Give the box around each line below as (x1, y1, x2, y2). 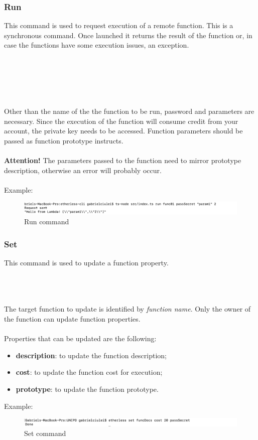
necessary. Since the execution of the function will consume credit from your (4, 115, 238, 126)
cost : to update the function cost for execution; (16, 367, 163, 377)
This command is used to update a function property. (4, 257, 169, 267)
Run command (24, 216, 69, 227)
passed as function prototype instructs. (4, 135, 123, 145)
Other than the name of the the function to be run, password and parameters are (4, 105, 254, 116)
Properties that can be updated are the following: (4, 333, 157, 344)
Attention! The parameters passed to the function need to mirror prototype (4, 155, 241, 165)
